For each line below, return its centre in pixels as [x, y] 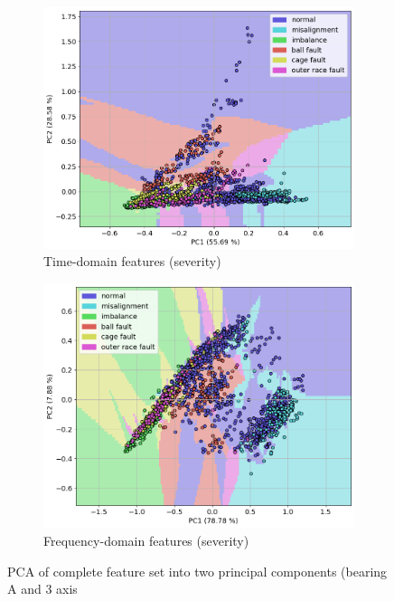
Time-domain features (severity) [132, 261]
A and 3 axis [42, 589]
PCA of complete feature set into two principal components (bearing [197, 571]
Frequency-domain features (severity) [146, 540]
